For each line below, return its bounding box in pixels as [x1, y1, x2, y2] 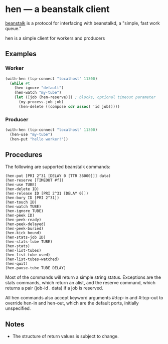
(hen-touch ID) [5, 200, 37, 205]
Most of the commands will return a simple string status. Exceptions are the [5, 274, 161, 280]
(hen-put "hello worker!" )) [10, 136, 69, 141]
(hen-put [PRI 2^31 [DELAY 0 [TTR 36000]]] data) [5, 174, 111, 179]
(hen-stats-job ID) [5, 235, 46, 240]
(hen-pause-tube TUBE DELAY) [5, 266, 66, 271]
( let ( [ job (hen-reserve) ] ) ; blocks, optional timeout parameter [14, 95, 156, 100]
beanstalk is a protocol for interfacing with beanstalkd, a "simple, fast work [5, 20, 160, 26]
